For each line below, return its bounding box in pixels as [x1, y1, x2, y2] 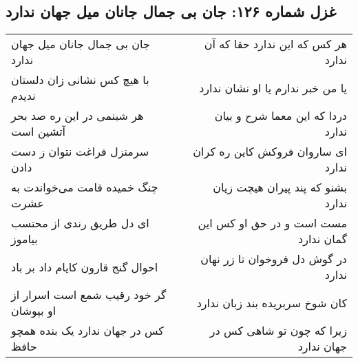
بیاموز [11, 231, 38, 247]
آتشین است [11, 123, 66, 140]
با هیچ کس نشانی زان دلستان [11, 72, 149, 88]
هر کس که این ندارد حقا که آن [204, 36, 347, 52]
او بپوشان [11, 302, 56, 319]
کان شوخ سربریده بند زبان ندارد [196, 294, 347, 311]
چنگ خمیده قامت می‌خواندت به [11, 179, 158, 196]
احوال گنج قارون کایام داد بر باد [11, 258, 158, 275]
